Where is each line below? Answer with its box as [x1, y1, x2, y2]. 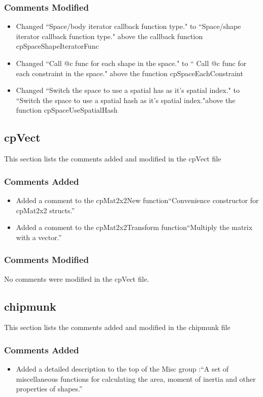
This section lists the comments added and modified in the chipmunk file [4, 322, 231, 333]
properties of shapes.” [16, 383, 83, 394]
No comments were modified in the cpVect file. [4, 273, 149, 284]
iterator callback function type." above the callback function [16, 30, 203, 41]
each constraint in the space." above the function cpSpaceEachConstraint [16, 68, 243, 78]
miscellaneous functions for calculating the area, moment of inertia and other [16, 373, 256, 384]
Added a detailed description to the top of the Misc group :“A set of [16, 363, 229, 374]
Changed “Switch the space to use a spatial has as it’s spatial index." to [16, 85, 240, 95]
